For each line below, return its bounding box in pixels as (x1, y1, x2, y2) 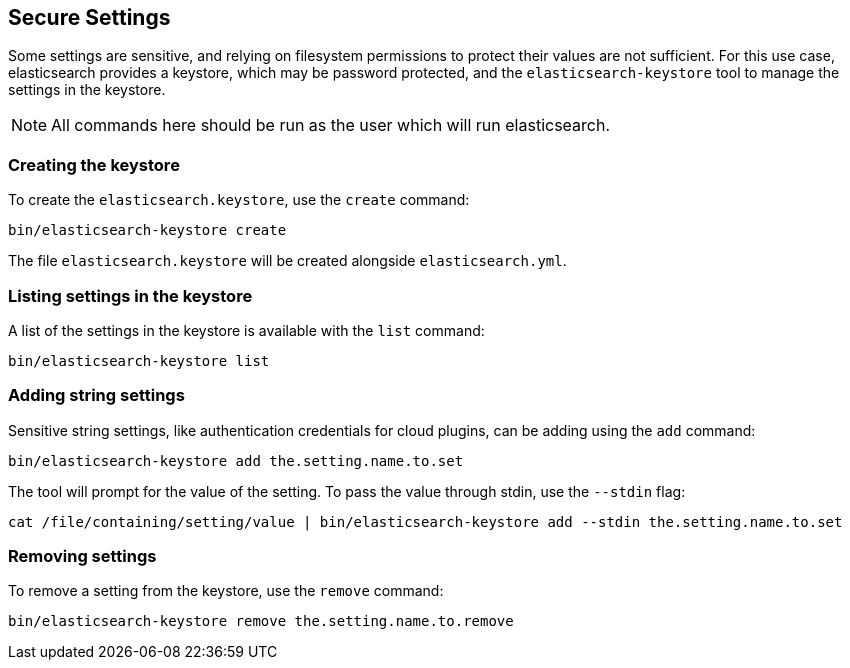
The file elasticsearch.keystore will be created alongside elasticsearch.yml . (8, 252, 567, 270)
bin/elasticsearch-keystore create (8, 222, 287, 239)
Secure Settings (8, 5, 171, 30)
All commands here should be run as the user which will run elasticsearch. (51, 115, 611, 136)
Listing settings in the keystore (8, 285, 253, 306)
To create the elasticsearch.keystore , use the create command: (8, 191, 470, 209)
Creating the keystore (8, 154, 180, 175)
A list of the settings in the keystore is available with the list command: (8, 321, 485, 339)
